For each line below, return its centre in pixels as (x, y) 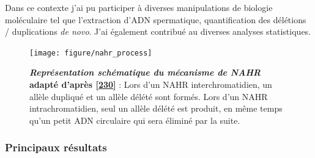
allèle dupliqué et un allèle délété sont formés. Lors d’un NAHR (149, 96)
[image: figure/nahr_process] (91, 53)
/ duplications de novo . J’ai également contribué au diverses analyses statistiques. (158, 31)
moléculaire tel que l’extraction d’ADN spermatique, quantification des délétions (156, 19)
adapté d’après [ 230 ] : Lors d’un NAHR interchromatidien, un (151, 84)
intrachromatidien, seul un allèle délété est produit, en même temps (156, 108)
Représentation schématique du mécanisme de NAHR (145, 72)
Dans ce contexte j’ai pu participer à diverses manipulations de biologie (139, 7)
